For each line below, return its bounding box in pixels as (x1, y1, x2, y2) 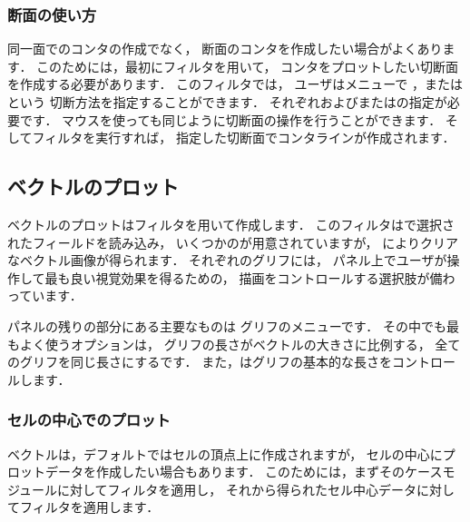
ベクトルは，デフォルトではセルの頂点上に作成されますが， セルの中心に (7, 444, 443, 463)
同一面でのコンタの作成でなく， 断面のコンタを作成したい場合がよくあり (7, 39, 443, 58)
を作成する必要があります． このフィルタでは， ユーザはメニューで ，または (7, 74, 464, 94)
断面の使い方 (7, 3, 97, 25)
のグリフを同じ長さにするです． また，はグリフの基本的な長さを (7, 352, 392, 371)
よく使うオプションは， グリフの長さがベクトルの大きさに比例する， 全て (19, 334, 461, 353)
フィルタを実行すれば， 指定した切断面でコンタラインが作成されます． (32, 128, 455, 147)
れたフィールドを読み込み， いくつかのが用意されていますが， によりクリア (7, 232, 458, 251)
